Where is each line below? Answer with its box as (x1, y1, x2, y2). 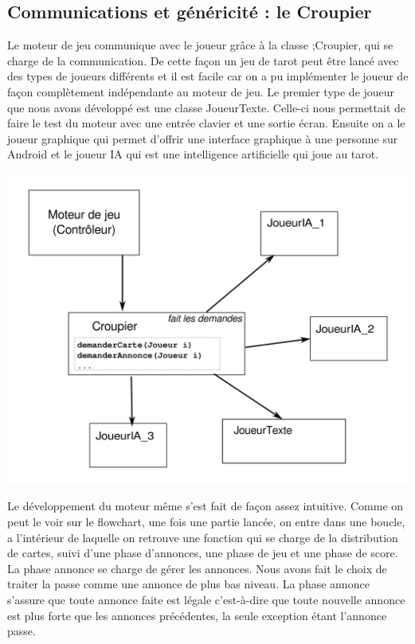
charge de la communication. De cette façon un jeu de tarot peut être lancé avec (7, 52, 399, 68)
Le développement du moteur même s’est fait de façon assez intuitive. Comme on (7, 498, 404, 514)
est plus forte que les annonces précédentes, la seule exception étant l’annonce (7, 607, 387, 623)
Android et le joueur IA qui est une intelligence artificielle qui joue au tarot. (7, 146, 379, 162)
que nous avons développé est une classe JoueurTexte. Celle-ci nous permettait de (7, 99, 406, 115)
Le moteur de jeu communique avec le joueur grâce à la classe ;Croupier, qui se (7, 37, 393, 53)
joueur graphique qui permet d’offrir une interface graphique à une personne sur (7, 130, 398, 146)
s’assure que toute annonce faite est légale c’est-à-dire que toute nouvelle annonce (7, 591, 405, 607)
